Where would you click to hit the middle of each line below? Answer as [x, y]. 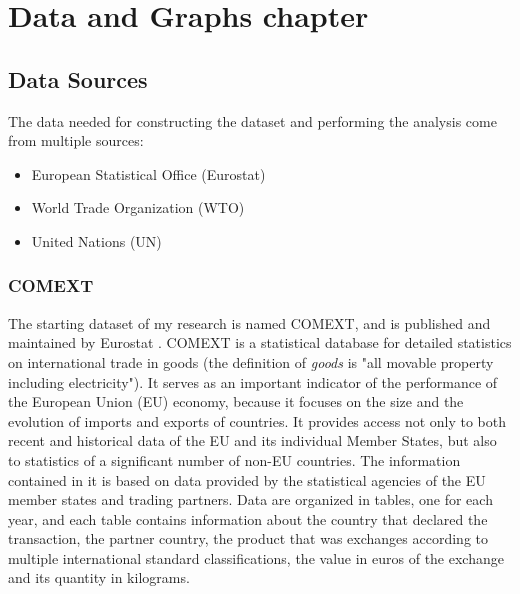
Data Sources [78, 78]
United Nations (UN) [96, 240]
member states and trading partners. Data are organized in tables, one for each [250, 499]
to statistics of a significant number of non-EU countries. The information [234, 459]
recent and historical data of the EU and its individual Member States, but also [252, 440]
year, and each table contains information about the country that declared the [248, 518]
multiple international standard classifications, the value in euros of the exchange [256, 557]
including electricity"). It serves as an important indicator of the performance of [253, 381]
